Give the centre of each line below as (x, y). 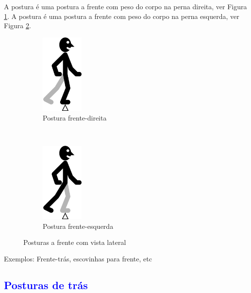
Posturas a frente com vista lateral (75, 242)
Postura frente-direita (75, 117)
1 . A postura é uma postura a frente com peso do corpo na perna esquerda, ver (122, 16)
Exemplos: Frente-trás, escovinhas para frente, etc (78, 258)
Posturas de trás (46, 284)
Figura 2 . (17, 26)
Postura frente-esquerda (78, 226)
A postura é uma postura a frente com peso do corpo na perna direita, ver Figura (125, 6)
